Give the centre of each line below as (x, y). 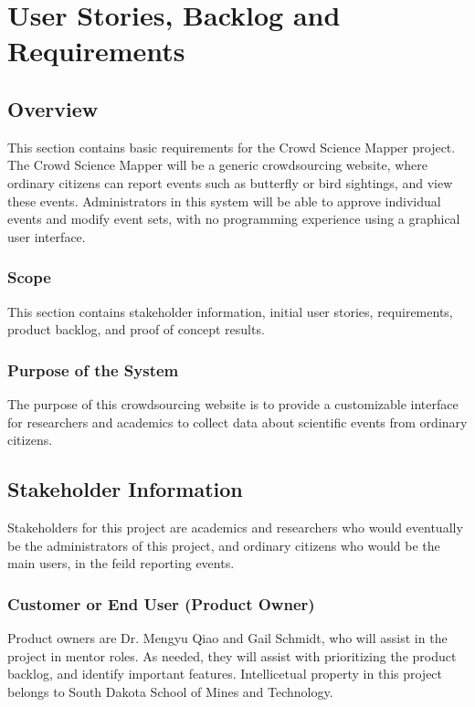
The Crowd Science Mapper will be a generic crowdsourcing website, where (218, 165)
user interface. (47, 236)
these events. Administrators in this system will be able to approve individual (224, 200)
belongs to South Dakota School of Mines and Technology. (170, 691)
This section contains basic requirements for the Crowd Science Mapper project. (232, 147)
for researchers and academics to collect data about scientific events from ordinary (237, 422)
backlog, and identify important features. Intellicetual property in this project (225, 674)
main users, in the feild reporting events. (121, 563)
